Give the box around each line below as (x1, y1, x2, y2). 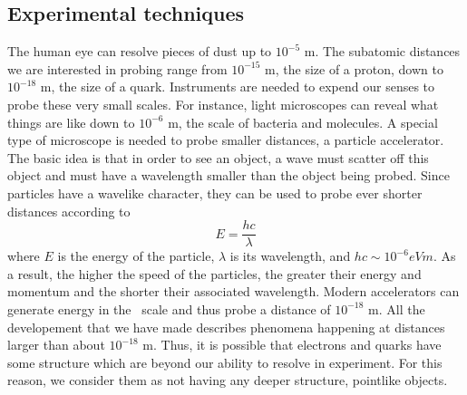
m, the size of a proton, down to (265, 59, 443, 78)
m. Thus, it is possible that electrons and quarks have (142, 335, 442, 354)
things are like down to (7, 112, 135, 131)
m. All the (368, 299, 425, 318)
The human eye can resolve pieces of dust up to (7, 42, 272, 61)
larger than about (7, 335, 105, 354)
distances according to (7, 201, 131, 220)
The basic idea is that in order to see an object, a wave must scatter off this (7, 148, 429, 167)
